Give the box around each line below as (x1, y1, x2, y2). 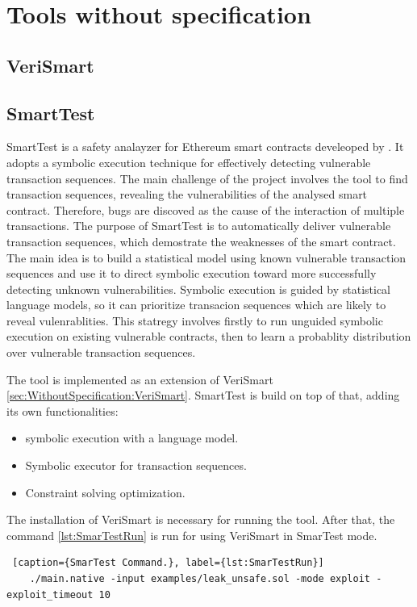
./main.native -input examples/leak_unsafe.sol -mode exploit (29, 573, 371, 585)
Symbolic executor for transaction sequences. (25, 457, 247, 474)
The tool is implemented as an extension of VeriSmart (6, 370, 273, 387)
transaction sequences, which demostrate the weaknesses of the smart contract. (6, 232, 396, 249)
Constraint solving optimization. (25, 484, 186, 500)
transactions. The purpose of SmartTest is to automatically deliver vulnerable (6, 217, 391, 234)
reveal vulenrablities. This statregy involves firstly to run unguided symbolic (6, 312, 383, 329)
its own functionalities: (6, 402, 119, 419)
